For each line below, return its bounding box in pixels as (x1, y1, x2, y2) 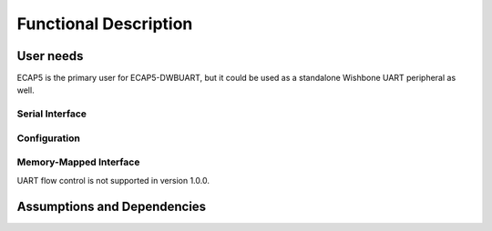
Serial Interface (16, 107, 87, 120)
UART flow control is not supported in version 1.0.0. (16, 175, 210, 186)
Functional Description (16, 14, 193, 34)
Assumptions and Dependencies (16, 198, 207, 214)
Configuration (16, 132, 81, 145)
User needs (16, 48, 84, 64)
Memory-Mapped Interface (16, 156, 140, 168)
